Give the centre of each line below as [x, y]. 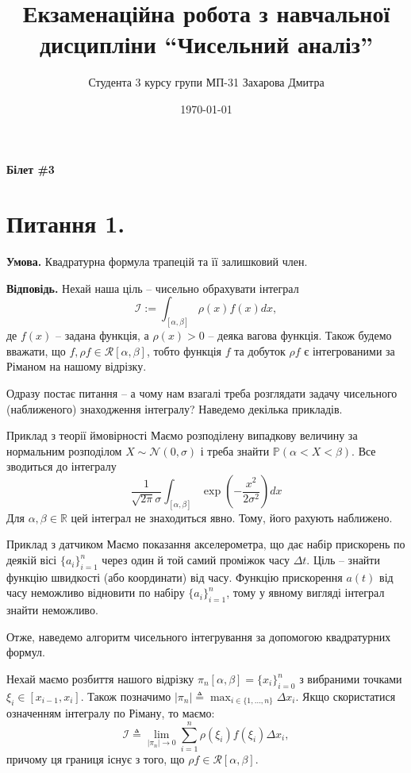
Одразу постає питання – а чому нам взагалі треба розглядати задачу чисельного [202, 393]
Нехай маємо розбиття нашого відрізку [100, 679]
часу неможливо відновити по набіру [96, 592]
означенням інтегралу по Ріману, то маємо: [111, 713]
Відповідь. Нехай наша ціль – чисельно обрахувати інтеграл [153, 288]
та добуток [260, 350]
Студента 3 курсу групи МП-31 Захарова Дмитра [206, 82]
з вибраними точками [351, 679]
